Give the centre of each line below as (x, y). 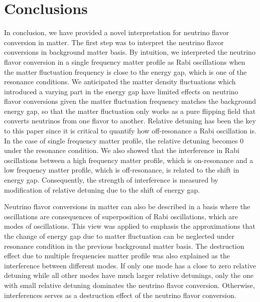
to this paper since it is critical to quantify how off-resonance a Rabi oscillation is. (130, 131)
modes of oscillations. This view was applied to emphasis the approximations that (130, 226)
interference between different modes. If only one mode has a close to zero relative (130, 265)
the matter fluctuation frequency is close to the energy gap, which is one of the (125, 71)
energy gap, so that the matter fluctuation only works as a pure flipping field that (130, 111)
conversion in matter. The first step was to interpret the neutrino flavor (114, 42)
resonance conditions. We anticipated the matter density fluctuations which (120, 82)
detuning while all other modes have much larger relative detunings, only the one (129, 275)
